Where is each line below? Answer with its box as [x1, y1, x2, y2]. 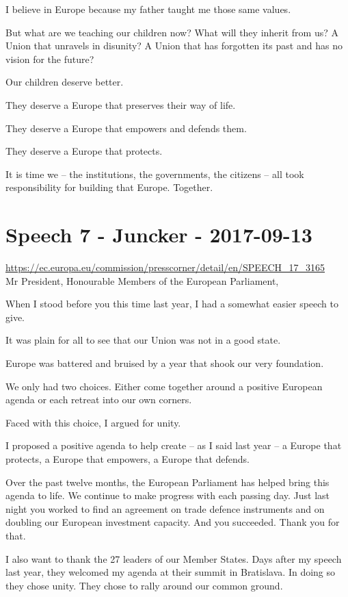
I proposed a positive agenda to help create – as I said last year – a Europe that [5, 438, 342, 453]
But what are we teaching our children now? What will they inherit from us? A [5, 25, 338, 39]
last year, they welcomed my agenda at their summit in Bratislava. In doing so [5, 565, 336, 579]
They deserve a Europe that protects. [5, 144, 163, 158]
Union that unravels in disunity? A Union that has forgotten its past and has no [5, 38, 343, 53]
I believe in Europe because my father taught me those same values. [5, 2, 291, 16]
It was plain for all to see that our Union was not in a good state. [5, 333, 281, 347]
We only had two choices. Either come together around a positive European [5, 379, 323, 393]
